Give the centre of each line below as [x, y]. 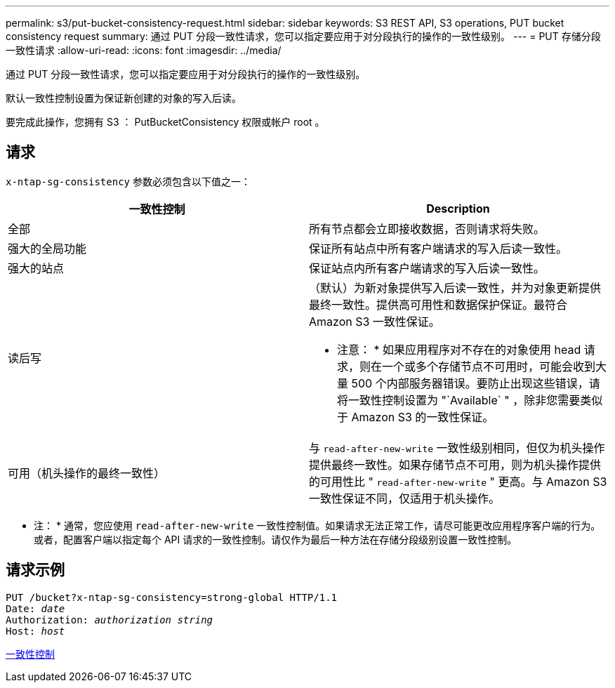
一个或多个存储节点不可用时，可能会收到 [489, 366]
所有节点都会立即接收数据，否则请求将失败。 [427, 229]
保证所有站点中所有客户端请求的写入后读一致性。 [438, 248]
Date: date [35, 608]
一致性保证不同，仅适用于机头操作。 [405, 498]
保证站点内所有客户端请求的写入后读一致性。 [427, 268]
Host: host [35, 631]
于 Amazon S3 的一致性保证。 [416, 417]
